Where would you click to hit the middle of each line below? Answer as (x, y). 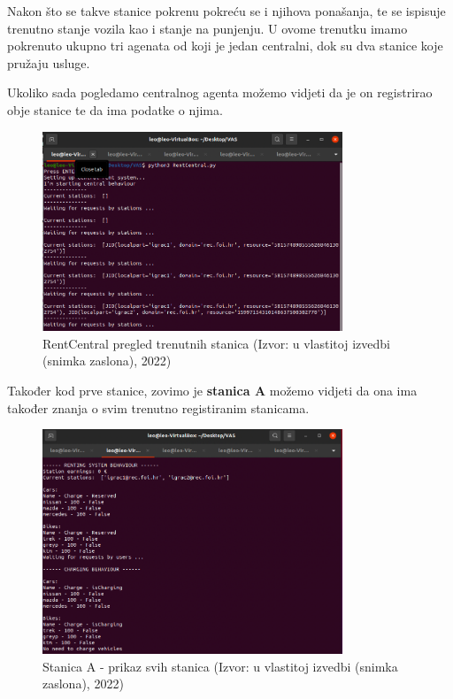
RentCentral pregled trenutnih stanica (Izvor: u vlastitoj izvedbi (216, 343)
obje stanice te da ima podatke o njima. (115, 109)
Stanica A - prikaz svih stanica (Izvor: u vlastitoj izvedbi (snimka (220, 666)
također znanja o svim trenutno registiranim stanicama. (158, 407)
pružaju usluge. (49, 62)
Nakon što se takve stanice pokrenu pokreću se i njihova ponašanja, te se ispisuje (226, 11)
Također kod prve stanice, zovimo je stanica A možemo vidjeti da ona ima (212, 391)
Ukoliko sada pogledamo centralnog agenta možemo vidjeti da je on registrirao (220, 92)
